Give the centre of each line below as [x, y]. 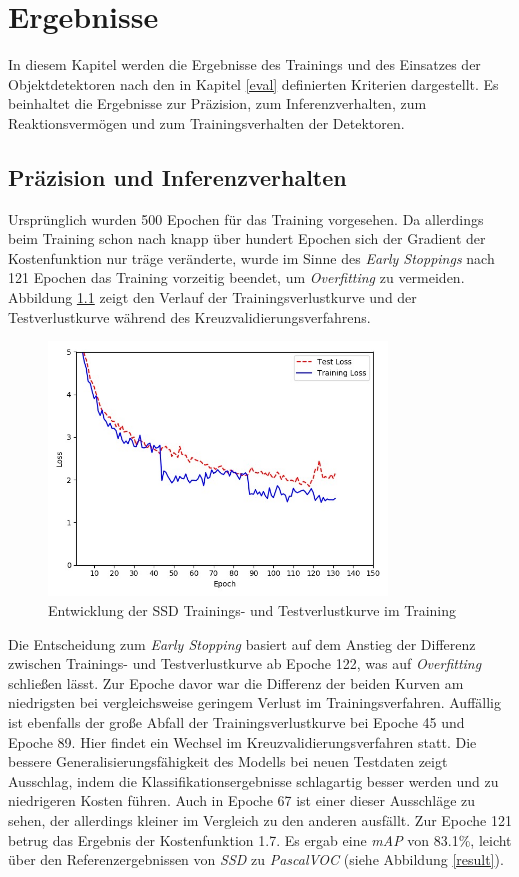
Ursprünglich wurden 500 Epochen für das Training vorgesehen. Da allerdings [246, 218]
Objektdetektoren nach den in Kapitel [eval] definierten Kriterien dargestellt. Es [253, 83]
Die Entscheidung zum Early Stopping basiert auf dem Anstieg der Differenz [242, 643]
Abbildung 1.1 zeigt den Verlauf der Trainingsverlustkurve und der [212, 297]
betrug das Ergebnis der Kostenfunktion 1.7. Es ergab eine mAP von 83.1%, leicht [260, 839]
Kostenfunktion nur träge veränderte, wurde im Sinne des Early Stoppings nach [251, 257]
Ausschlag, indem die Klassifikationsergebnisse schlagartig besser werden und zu [253, 780]
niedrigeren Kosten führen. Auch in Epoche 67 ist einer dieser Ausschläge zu [242, 800]
